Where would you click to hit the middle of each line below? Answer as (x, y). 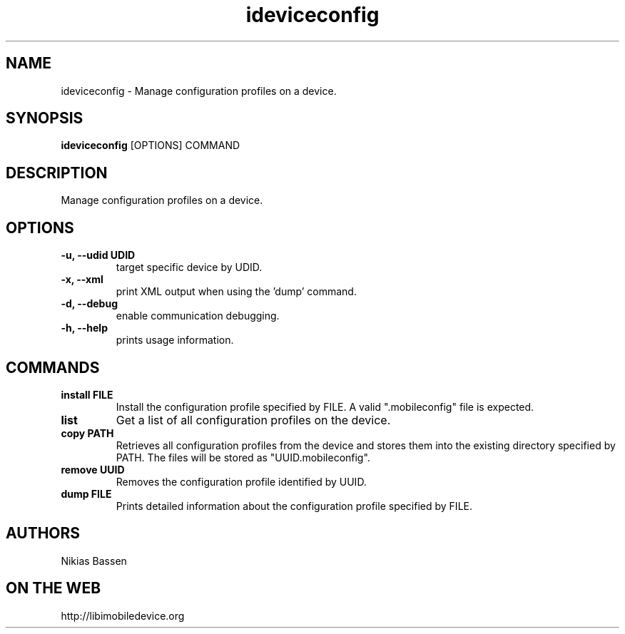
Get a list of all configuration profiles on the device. (253, 420)
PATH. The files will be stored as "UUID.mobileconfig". (243, 457)
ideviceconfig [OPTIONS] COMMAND (151, 145)
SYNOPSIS (45, 118)
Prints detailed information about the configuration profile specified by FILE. (294, 506)
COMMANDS (53, 367)
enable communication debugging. (198, 316)
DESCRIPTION (57, 173)
